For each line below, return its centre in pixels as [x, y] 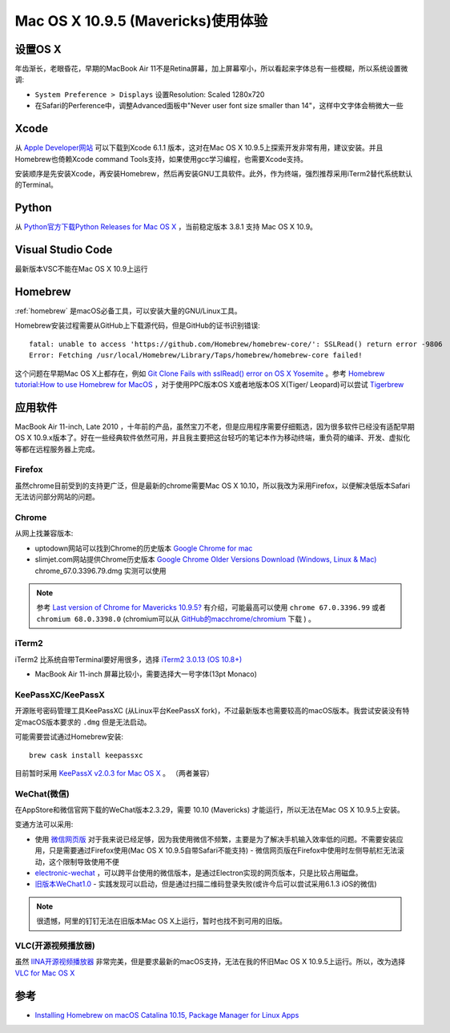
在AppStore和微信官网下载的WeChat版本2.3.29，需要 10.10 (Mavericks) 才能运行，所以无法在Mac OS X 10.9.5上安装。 [209, 810]
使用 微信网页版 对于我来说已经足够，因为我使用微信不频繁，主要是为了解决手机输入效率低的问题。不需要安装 [215, 839]
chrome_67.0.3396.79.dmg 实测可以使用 [101, 571]
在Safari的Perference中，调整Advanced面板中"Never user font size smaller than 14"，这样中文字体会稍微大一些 [219, 106]
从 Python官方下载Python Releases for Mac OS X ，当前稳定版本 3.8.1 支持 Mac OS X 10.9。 [166, 227]
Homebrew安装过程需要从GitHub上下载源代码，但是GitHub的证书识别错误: [137, 325]
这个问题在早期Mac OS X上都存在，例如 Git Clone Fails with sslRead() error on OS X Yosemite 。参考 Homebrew [200, 373]
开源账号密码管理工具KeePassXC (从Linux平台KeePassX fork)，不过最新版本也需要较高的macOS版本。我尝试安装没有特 [212, 711]
